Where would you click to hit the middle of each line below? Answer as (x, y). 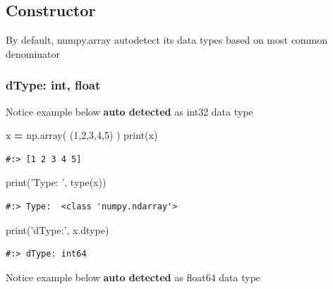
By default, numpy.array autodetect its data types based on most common (166, 40)
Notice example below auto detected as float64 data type (133, 277)
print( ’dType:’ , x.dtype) (57, 229)
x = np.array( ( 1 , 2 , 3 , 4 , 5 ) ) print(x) (82, 135)
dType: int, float (53, 85)
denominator (33, 53)
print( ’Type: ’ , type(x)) (56, 182)
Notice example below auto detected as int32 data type (129, 111)
